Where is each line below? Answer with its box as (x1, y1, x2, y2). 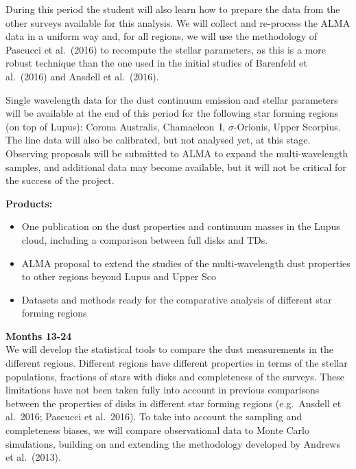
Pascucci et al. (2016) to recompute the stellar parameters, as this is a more (5, 42, 327, 56)
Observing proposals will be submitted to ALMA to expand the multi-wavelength (5, 146, 348, 160)
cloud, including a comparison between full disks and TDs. (21, 232, 268, 247)
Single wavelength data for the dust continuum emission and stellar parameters (5, 92, 338, 106)
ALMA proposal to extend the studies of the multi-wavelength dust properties (21, 255, 351, 270)
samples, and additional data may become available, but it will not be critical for (5, 159, 346, 174)
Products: (5, 196, 53, 210)
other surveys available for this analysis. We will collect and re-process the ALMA (5, 15, 351, 30)
